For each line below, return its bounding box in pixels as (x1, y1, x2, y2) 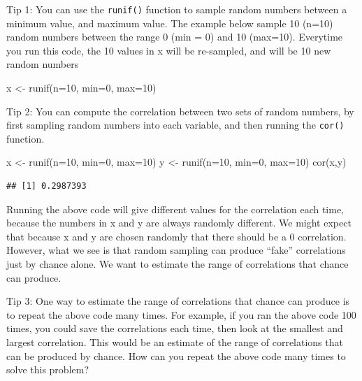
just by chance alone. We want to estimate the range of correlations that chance (6, 257, 349, 271)
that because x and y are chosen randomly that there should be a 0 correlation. (6, 229, 347, 243)
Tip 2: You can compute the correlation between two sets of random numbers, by (6, 103, 354, 118)
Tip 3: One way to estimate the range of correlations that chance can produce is (6, 294, 350, 308)
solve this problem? (6, 362, 89, 377)
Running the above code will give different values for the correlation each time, (6, 201, 345, 216)
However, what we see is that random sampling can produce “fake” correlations (6, 243, 346, 257)
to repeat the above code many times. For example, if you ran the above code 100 (6, 307, 356, 322)
